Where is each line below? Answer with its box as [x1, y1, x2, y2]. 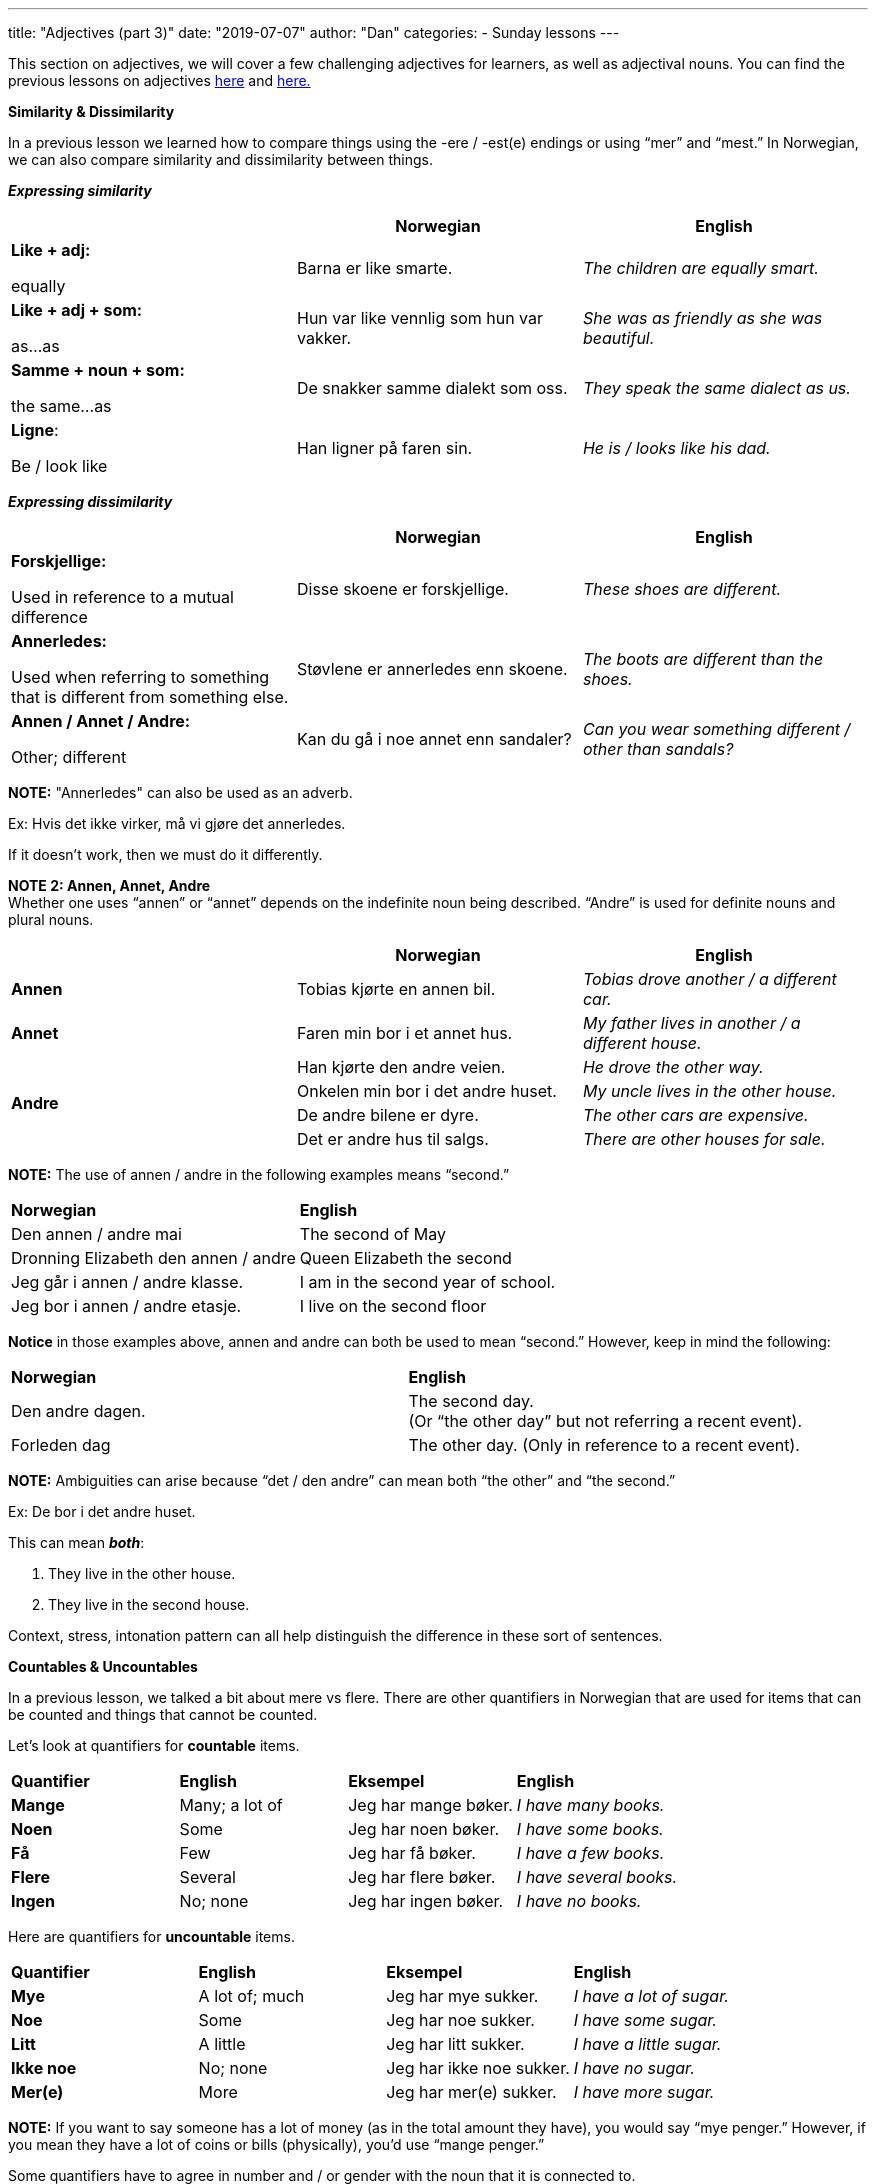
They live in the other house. [48, 1565, 236, 1582]
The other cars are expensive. [582, 1105, 809, 1125]
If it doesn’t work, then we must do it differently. [8, 846, 323, 863]
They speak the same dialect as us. [582, 378, 851, 398]
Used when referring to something [11, 667, 270, 687]
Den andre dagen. [11, 1401, 146, 1421]
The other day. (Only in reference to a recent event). [408, 1435, 800, 1455]
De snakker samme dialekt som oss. [296, 378, 568, 398]
